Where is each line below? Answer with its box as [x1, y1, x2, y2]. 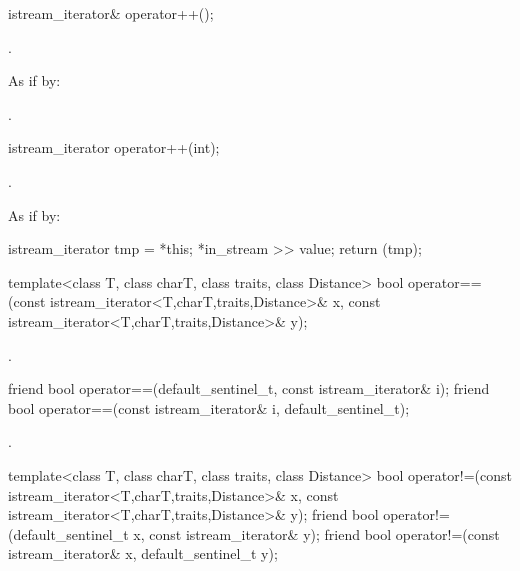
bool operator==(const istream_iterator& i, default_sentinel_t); [8, 397, 410, 418]
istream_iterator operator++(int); [8, 137, 220, 158]
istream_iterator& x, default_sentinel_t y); [8, 543, 278, 564]
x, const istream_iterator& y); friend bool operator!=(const [133, 523, 500, 544]
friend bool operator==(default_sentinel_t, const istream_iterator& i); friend [8, 378, 490, 399]
